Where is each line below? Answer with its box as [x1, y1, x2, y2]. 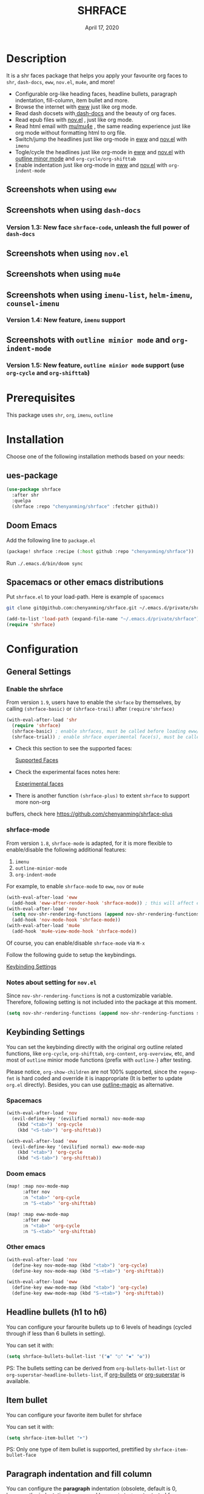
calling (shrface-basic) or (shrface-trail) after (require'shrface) [6, 705, 175, 712]
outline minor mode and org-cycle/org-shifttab [15, 155, 137, 162]
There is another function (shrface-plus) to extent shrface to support [15, 792, 190, 799]
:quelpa [12, 498, 32, 504]
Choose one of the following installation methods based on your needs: [6, 452, 185, 460]
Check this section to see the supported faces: [15, 745, 132, 752]
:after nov [22, 1189, 50, 1195]
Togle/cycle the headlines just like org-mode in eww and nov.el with [15, 148, 185, 155]
